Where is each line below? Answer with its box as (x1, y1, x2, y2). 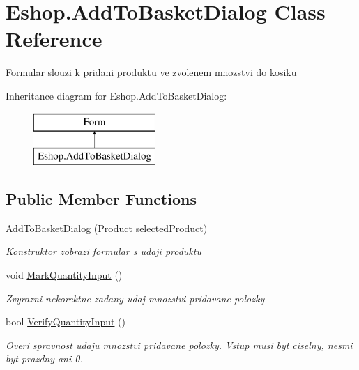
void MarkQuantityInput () (6, 268, 123, 282)
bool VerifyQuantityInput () (6, 314, 126, 329)
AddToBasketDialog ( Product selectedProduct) (6, 220, 208, 235)
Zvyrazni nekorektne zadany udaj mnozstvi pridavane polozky (6, 291, 265, 305)
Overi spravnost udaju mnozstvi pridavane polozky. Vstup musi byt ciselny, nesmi (6, 337, 353, 352)
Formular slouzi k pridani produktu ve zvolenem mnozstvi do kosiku (6, 65, 297, 79)
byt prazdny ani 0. (6, 351, 83, 366)
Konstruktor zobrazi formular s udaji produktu (6, 244, 201, 259)
